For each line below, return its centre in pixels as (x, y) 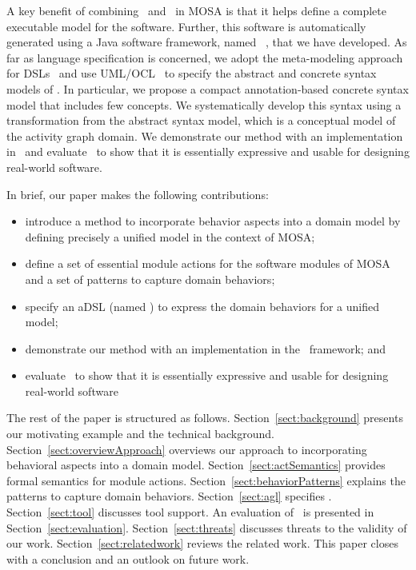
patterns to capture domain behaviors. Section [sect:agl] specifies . (169, 496)
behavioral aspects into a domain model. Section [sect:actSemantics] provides (196, 465)
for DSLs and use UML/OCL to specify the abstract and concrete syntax (192, 73)
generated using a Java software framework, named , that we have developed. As (207, 42)
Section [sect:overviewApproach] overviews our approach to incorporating (187, 449)
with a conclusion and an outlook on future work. (128, 558)
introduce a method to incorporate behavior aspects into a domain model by (213, 221)
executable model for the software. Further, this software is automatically (186, 26)
